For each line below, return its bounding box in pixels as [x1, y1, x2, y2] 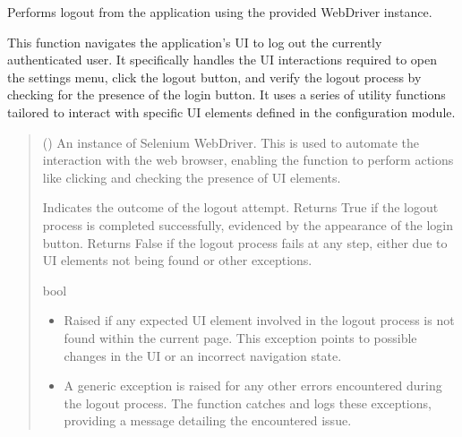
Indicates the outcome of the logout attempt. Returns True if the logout [42, 198, 439, 217]
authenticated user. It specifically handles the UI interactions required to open [7, 50, 437, 69]
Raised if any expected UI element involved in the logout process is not [64, 311, 455, 330]
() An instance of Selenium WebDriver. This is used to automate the [42, 133, 419, 151]
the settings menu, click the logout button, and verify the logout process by [7, 67, 422, 86]
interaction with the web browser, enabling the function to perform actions [42, 150, 454, 169]
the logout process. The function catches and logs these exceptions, [64, 393, 432, 412]
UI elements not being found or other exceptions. [42, 251, 312, 270]
